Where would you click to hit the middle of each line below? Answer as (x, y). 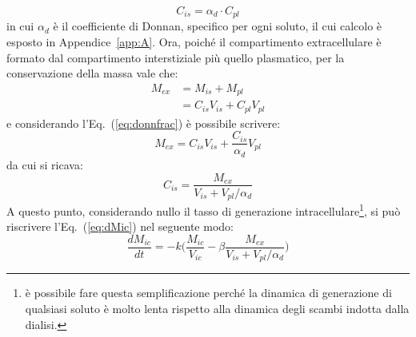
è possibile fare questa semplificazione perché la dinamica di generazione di (208, 293)
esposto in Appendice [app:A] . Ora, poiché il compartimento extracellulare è (194, 42)
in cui (20, 26)
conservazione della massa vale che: (92, 73)
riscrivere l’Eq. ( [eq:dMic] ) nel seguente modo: (120, 226)
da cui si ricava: (45, 164)
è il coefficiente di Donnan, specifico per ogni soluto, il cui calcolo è (218, 26)
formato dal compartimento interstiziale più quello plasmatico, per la (176, 57)
